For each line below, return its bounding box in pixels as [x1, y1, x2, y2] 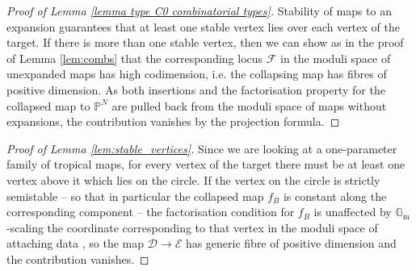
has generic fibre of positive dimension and [185, 235, 397, 252]
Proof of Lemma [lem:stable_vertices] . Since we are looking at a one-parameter [6, 140, 397, 156]
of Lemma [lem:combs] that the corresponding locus [6, 49, 263, 66]
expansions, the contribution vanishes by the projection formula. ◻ [6, 113, 340, 130]
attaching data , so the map [6, 235, 145, 252]
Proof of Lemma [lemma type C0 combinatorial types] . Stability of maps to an [6, 2, 393, 19]
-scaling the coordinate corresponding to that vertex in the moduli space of [6, 219, 378, 236]
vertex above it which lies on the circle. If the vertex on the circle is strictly [6, 171, 380, 188]
